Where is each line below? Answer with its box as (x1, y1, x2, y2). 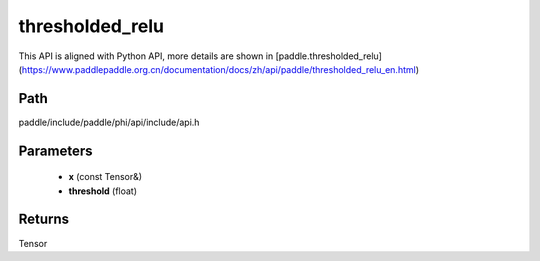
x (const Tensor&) (68, 171, 143, 183)
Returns (18, 211, 70, 228)
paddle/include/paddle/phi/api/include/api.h (18, 116, 200, 128)
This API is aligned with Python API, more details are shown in (18, 50, 274, 62)
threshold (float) (68, 185, 138, 197)
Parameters (18, 142, 93, 159)
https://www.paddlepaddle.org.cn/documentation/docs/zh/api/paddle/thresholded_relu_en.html (21, 63, 417, 75)
